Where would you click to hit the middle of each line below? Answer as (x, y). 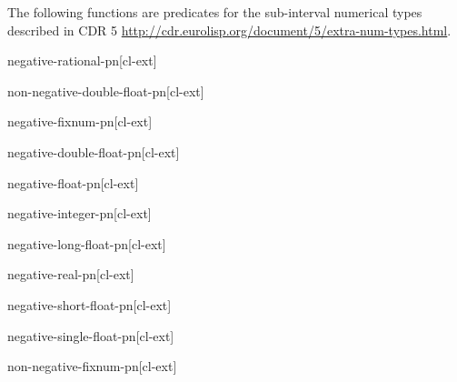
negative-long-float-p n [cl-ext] (87, 243)
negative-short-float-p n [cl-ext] (89, 304)
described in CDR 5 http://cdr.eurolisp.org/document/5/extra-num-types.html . (229, 30)
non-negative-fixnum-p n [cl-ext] (92, 366)
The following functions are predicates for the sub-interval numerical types (215, 12)
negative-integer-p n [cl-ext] (79, 213)
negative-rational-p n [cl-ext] (82, 60)
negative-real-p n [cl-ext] (71, 274)
